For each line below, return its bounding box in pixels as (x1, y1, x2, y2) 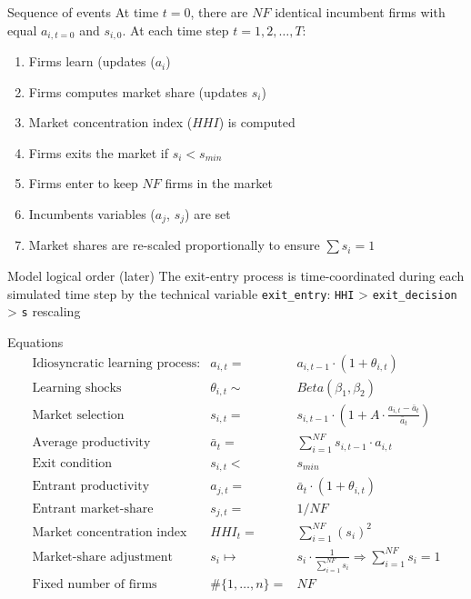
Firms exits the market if (28, 143, 169, 162)
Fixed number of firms (32, 577, 157, 591)
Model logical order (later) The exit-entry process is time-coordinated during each (7, 266, 465, 285)
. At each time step (122, 20, 229, 39)
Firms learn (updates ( (28, 52, 155, 71)
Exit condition (32, 457, 113, 470)
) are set (185, 205, 231, 224)
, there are (190, 3, 248, 21)
